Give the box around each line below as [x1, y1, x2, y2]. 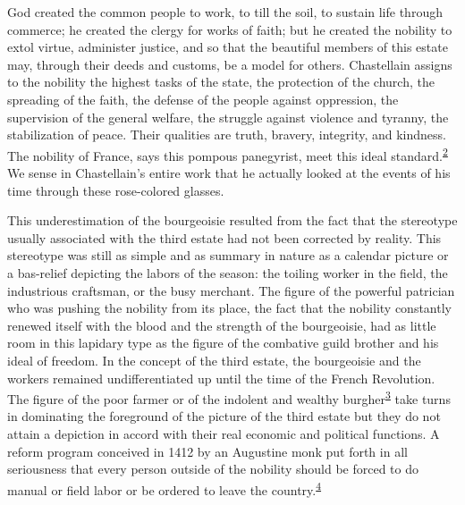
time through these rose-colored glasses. [7, 181, 224, 199]
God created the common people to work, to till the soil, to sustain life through [7, 3, 443, 21]
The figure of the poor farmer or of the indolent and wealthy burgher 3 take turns [7, 387, 451, 408]
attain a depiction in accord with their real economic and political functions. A [7, 424, 440, 442]
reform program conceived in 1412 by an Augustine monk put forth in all [7, 442, 408, 460]
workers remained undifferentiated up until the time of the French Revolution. [7, 368, 435, 387]
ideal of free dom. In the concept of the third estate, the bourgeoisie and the [7, 350, 421, 369]
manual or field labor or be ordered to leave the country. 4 [7, 477, 322, 499]
